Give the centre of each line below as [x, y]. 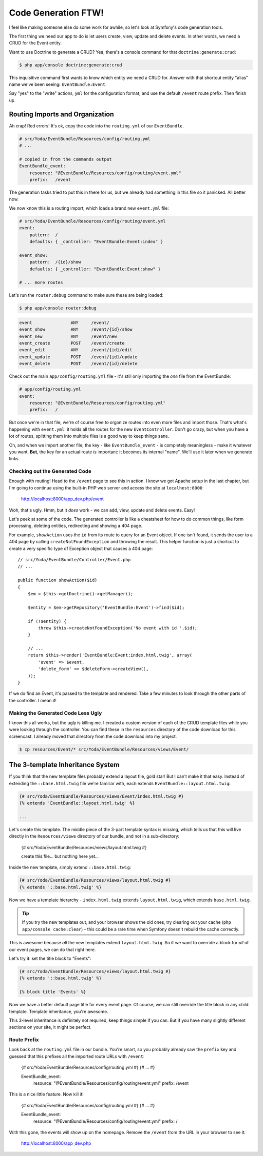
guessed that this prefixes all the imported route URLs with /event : [77, 1056]
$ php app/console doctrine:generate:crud [71, 65]
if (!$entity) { [47, 621]
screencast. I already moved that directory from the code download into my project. [93, 736]
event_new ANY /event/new [68, 336]
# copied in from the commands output [66, 159]
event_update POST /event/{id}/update [78, 357]
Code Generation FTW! [56, 13]
